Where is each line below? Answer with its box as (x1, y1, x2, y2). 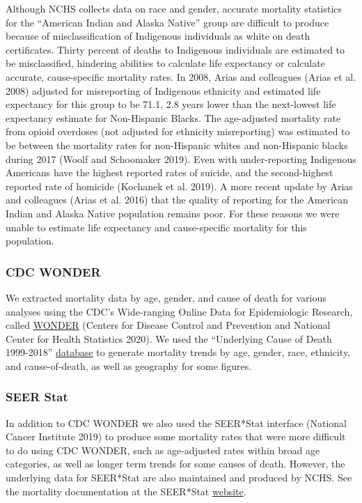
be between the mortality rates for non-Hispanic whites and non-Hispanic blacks (6, 137, 348, 152)
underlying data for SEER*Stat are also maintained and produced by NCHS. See (6, 470, 352, 485)
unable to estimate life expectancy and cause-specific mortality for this (6, 219, 307, 234)
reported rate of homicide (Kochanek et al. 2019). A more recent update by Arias (6, 178, 353, 193)
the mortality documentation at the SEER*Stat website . (6, 483, 246, 498)
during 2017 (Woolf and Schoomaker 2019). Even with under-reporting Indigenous (6, 151, 356, 166)
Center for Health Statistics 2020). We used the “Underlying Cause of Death (6, 331, 332, 346)
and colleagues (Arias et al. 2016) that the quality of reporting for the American (6, 192, 348, 207)
